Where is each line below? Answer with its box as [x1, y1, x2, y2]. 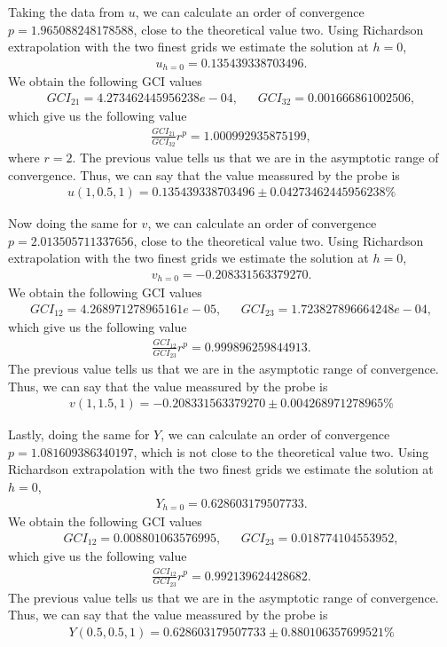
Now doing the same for [8, 214, 137, 233]
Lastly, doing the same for [8, 425, 150, 444]
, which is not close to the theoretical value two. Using [133, 442, 429, 461]
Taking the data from [8, 3, 125, 20]
